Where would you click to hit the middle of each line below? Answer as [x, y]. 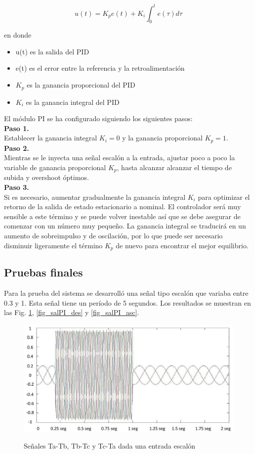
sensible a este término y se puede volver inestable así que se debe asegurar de [122, 216]
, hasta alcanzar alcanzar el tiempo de [174, 167]
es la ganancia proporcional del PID [81, 85]
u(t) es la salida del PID [52, 51]
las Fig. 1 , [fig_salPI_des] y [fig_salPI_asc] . [72, 312]
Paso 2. [17, 148]
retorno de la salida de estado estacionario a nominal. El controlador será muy [123, 206]
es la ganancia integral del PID [73, 102]
